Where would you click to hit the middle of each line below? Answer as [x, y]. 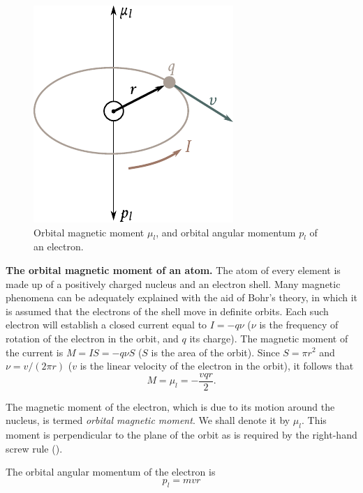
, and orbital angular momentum [226, 232]
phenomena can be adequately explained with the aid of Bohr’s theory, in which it [181, 297]
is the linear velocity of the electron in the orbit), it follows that [217, 366]
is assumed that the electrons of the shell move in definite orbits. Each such [167, 311]
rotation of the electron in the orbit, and [92, 338]
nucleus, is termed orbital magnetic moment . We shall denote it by [148, 420]
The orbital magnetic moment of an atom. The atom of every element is [173, 270]
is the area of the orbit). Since [215, 352]
